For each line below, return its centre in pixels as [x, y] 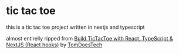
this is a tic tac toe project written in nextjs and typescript [75, 27]
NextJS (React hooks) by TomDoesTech [54, 45]
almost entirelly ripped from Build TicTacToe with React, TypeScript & [89, 38]
